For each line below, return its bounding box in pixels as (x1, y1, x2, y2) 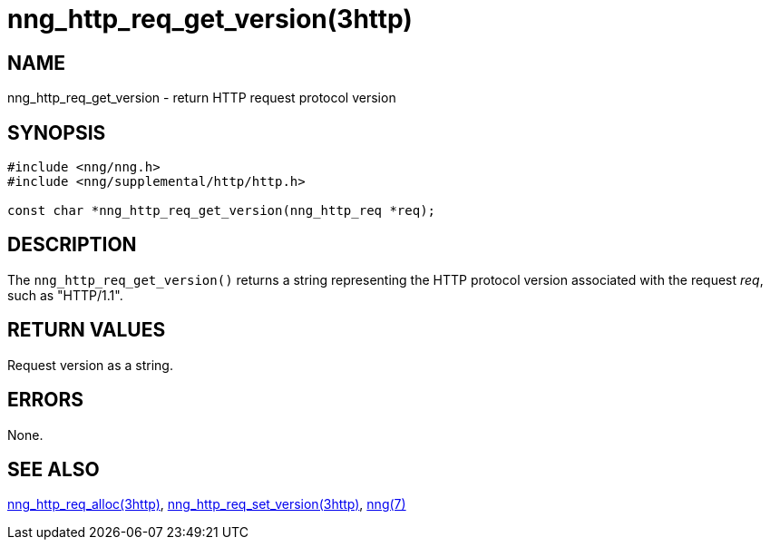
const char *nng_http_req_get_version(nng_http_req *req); (7, 203, 436, 219)
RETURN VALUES (7, 318, 166, 342)
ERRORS (7, 388, 84, 412)
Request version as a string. (7, 357, 173, 373)
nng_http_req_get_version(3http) (7, 4, 413, 34)
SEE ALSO (7, 457, 100, 481)
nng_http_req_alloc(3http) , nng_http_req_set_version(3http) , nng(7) (7, 496, 406, 513)
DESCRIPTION (7, 233, 137, 257)
